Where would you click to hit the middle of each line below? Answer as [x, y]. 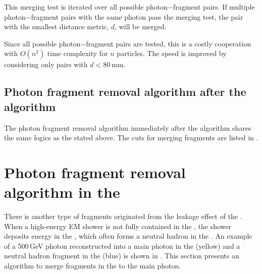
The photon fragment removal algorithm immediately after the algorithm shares [128, 127]
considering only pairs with [46, 64]
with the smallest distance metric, [57, 26]
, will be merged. [141, 26]
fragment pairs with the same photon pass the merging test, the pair [137, 16]
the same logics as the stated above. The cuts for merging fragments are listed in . [131, 138]
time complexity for [77, 53]
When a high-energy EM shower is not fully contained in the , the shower [118, 226]
